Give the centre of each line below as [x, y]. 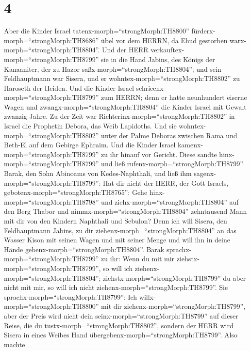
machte [15, 344]
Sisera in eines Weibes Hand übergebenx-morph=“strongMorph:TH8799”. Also [121, 335]
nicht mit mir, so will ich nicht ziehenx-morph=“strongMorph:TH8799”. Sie [116, 287]
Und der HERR [125, 50]
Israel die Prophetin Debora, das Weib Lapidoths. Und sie [90, 126]
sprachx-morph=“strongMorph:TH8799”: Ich [71, 296]
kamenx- [190, 145]
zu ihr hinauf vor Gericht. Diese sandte [159, 154]
